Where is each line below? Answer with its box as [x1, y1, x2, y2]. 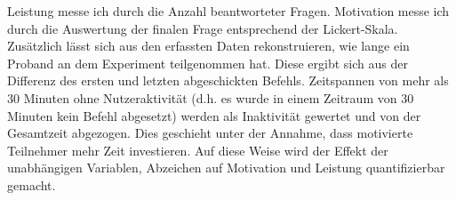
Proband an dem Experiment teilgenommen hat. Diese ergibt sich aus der [7, 53, 408, 72]
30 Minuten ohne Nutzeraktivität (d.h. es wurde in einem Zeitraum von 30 [7, 88, 414, 107]
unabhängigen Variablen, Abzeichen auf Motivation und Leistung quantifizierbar [7, 158, 445, 177]
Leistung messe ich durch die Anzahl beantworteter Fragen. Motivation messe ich [7, 2, 450, 20]
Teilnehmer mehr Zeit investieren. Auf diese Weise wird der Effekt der [7, 140, 388, 159]
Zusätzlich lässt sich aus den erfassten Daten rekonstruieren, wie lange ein [7, 36, 410, 55]
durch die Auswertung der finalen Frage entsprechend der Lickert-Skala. [7, 19, 398, 37]
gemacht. [7, 175, 56, 194]
